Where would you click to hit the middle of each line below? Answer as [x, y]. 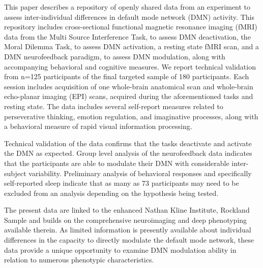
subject [15, 173]
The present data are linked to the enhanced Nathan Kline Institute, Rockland [127, 210]
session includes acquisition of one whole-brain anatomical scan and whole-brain [129, 86]
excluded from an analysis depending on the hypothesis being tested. [111, 193]
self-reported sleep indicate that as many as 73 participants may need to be [122, 183]
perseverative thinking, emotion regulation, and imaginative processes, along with [131, 116]
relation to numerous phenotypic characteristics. [79, 260]
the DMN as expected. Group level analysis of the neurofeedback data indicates [128, 153]
